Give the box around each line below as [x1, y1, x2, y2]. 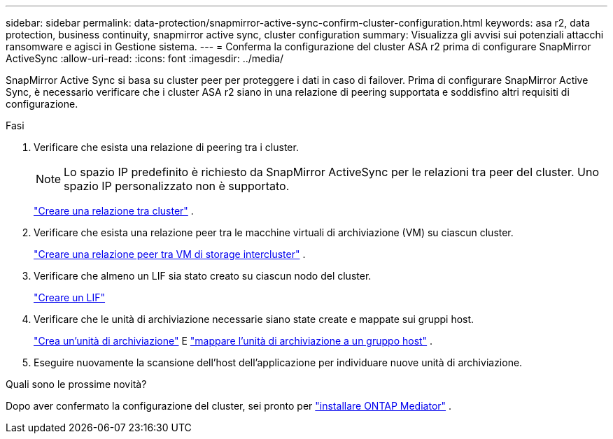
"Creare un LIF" [34, 292, 106, 303]
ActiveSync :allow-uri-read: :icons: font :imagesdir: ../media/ [6, 52, 284, 64]
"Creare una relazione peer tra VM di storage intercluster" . [34, 248, 306, 260]
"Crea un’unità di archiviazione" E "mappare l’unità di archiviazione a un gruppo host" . [34, 335, 433, 347]
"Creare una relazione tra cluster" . [34, 205, 194, 217]
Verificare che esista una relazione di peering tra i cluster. [34, 141, 299, 153]
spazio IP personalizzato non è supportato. [64, 179, 290, 193]
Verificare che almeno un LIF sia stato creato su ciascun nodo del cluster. [34, 270, 372, 282]
